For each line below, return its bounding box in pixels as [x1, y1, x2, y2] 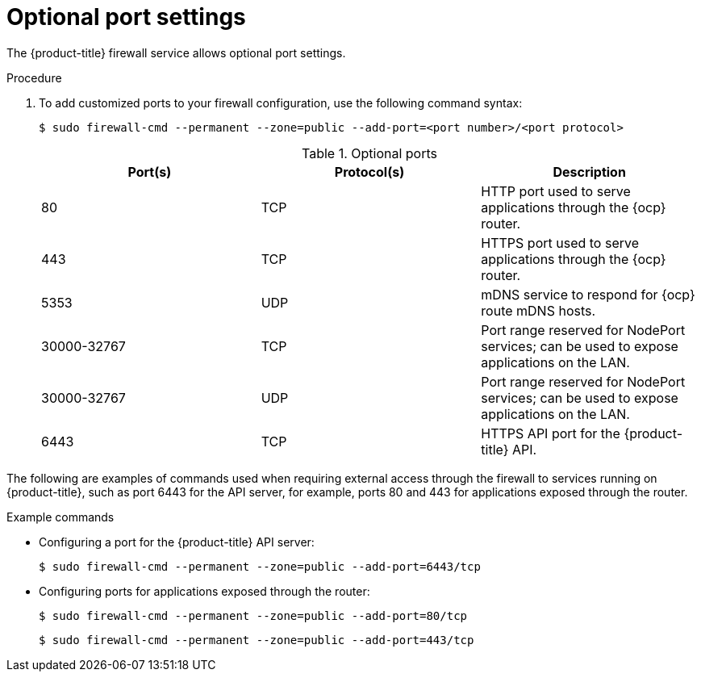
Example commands [6, 509, 115, 524]
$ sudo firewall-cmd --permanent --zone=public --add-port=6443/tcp [39, 559, 481, 573]
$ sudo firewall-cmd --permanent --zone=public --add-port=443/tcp [39, 633, 474, 647]
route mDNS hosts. [481, 302, 596, 319]
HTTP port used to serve [481, 182, 631, 199]
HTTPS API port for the [481, 425, 620, 442]
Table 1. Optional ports [302, 144, 437, 161]
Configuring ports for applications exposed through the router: [39, 584, 370, 598]
